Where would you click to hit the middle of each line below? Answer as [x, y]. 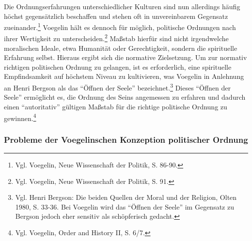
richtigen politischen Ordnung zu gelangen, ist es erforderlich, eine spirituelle [118, 67]
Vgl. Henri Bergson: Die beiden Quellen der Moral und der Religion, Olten [126, 197]
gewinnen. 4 [20, 117]
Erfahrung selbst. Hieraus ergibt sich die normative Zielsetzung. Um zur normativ [126, 57]
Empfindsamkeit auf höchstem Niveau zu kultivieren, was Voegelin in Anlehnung [124, 76]
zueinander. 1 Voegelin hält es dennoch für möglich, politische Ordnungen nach [120, 26]
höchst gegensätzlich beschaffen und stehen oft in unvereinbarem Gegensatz [116, 16]
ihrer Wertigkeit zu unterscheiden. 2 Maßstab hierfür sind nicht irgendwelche [116, 38]
